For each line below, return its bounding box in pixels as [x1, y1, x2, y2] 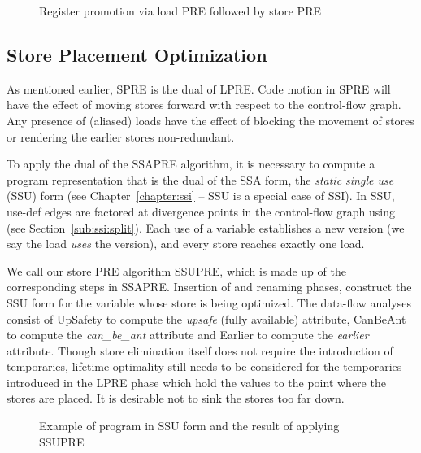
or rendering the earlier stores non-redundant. [7, 128, 235, 145]
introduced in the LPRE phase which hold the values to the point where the [7, 373, 386, 390]
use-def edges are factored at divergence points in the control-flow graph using [7, 203, 396, 220]
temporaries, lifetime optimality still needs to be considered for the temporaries [7, 358, 402, 375]
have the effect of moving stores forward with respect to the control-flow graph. [7, 96, 401, 113]
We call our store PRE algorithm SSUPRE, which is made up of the [7, 262, 346, 279]
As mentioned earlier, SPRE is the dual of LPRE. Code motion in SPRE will [7, 80, 391, 97]
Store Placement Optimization [7, 41, 267, 67]
